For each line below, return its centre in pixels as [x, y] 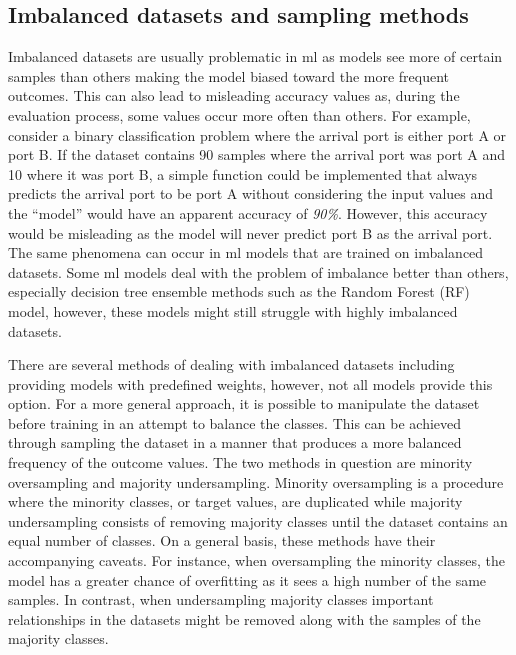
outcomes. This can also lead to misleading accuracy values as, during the [234, 95]
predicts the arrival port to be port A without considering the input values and [251, 193]
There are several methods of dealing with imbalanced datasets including [231, 364]
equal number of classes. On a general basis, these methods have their [222, 540]
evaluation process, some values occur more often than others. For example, [239, 114]
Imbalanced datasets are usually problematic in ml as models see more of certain [255, 56]
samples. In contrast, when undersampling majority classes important [221, 599]
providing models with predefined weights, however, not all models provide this [250, 383]
